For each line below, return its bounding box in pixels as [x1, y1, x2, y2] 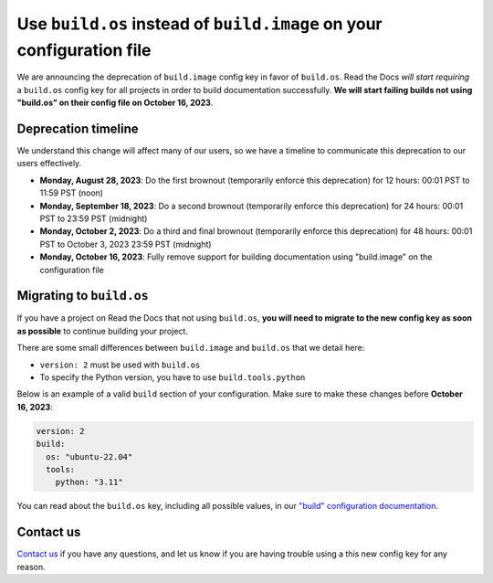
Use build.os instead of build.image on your [16, 14, 383, 34]
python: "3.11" [55, 477, 123, 488]
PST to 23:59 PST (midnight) [39, 213, 148, 224]
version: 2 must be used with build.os [39, 359, 201, 370]
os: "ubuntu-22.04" [46, 451, 133, 461]
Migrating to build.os [16, 288, 150, 303]
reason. [16, 561, 46, 572]
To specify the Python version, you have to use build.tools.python [39, 372, 306, 383]
